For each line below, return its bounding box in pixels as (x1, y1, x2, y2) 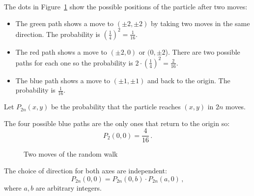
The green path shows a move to (15, 18, 114, 28)
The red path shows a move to (15, 46, 107, 57)
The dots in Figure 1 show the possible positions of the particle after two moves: (4, 1, 248, 11)
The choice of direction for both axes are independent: (4, 165, 167, 176)
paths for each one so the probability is (15, 57, 133, 67)
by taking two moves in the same (150, 18, 250, 28)
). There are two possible (165, 46, 240, 57)
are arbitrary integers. (35, 182, 102, 193)
